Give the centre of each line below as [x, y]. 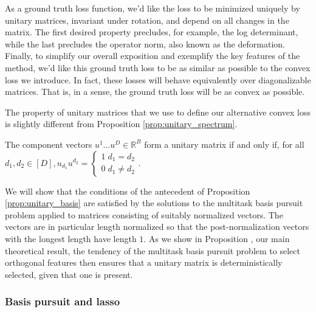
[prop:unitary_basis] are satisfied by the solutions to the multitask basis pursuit [154, 203]
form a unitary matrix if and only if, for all [224, 144]
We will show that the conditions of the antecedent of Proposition [128, 191]
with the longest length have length [71, 238]
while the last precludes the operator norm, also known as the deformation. [145, 43]
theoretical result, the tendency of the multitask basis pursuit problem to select [153, 250]
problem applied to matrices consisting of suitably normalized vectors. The [144, 214]
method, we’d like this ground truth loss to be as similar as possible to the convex [158, 67]
